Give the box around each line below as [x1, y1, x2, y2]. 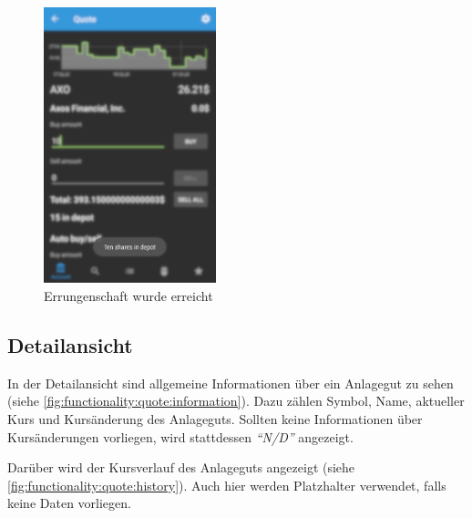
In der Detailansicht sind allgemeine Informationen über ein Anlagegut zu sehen [7, 373, 454, 392]
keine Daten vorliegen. [7, 493, 131, 513]
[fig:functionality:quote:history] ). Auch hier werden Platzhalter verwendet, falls [7, 475, 446, 494]
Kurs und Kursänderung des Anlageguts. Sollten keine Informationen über [7, 409, 423, 428]
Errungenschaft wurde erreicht [44, 285, 213, 305]
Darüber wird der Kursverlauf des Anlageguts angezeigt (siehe [7, 458, 355, 477]
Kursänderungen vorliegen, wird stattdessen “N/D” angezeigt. [7, 427, 354, 446]
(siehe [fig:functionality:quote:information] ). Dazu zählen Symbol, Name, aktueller [7, 391, 465, 410]
